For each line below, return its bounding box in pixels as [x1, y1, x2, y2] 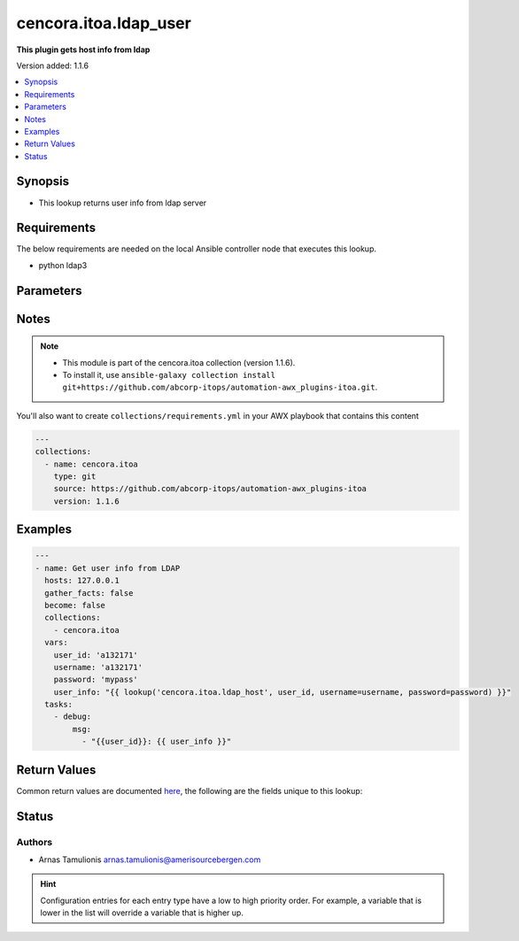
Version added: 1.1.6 [16, 60, 89, 71]
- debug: [53, 712, 92, 721]
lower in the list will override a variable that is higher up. [40, 907, 244, 918]
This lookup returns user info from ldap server [38, 197, 207, 208]
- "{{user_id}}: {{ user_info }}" [81, 737, 232, 747]
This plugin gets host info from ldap [16, 44, 151, 55]
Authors [16, 836, 53, 848]
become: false [44, 600, 106, 610]
